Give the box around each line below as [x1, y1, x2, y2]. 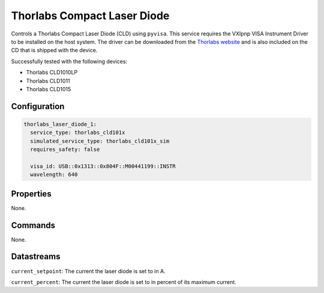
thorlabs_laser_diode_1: [23, 121, 97, 127]
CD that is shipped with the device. [11, 47, 98, 54]
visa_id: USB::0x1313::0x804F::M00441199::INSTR [30, 163, 176, 169]
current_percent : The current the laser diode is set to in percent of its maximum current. [11, 278, 236, 285]
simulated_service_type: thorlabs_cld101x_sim [30, 137, 170, 144]
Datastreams [11, 252, 61, 262]
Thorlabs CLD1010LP [26, 69, 78, 76]
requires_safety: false [30, 146, 100, 153]
